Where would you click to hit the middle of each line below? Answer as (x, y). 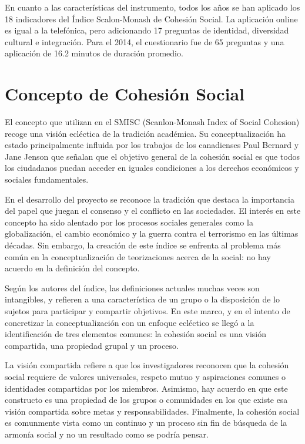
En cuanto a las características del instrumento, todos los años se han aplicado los (152, 7)
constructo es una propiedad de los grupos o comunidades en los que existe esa (146, 400)
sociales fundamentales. (47, 179)
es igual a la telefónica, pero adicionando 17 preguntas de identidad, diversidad (147, 30)
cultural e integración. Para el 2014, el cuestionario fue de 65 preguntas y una (145, 41)
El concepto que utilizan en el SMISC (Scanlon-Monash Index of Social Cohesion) (152, 122)
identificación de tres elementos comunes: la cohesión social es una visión (136, 334)
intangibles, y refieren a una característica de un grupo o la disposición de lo (142, 299)
